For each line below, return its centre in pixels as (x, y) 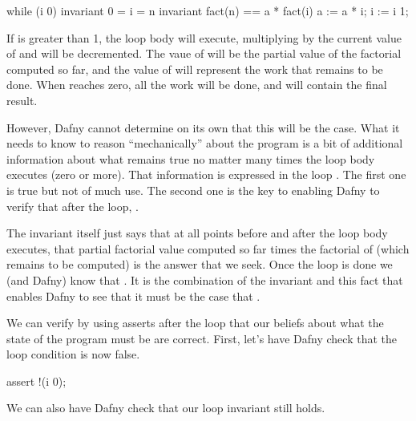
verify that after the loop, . (73, 206)
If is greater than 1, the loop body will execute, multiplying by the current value (204, 37)
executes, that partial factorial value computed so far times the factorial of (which (208, 248)
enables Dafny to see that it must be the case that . (133, 296)
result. (22, 100)
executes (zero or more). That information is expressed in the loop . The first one (206, 174)
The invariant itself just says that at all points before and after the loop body (197, 233)
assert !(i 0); (36, 381)
